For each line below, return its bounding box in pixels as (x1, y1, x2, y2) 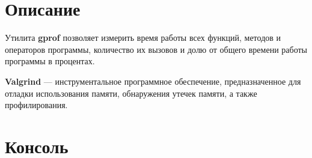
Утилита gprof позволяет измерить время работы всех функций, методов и (5, 31, 281, 44)
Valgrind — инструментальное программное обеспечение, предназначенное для (5, 74, 301, 87)
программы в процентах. (5, 55, 95, 67)
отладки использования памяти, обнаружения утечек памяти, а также (5, 87, 257, 99)
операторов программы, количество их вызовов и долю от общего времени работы (5, 43, 307, 55)
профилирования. (5, 99, 68, 111)
